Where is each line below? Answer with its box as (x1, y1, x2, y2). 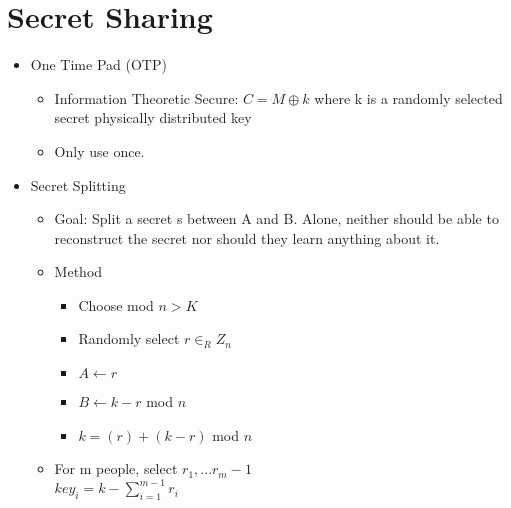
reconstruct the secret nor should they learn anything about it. (54, 227, 440, 248)
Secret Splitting (30, 174, 126, 195)
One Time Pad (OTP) (30, 54, 167, 75)
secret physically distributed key (54, 107, 252, 128)
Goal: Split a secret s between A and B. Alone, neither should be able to (54, 208, 499, 229)
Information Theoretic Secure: (54, 87, 239, 108)
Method (54, 261, 103, 282)
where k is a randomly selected (314, 87, 503, 108)
